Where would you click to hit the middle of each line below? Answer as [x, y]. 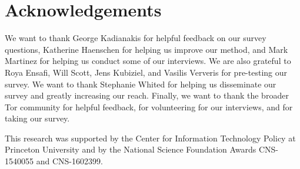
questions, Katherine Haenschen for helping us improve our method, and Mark [146, 49]
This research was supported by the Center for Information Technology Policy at [150, 138]
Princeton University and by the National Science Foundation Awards [131, 149]
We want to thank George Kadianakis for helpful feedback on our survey [136, 38]
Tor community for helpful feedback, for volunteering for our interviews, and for [149, 107]
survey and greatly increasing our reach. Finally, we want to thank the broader [147, 95]
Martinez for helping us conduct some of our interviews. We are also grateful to [148, 61]
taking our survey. [37, 118]
